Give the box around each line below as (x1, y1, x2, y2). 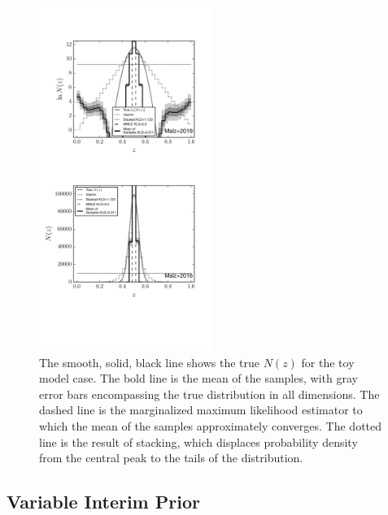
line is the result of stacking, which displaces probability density (39, 433, 358, 450)
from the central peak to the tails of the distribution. (39, 449, 303, 466)
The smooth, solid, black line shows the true (39, 353, 259, 370)
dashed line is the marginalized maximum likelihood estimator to (39, 401, 363, 418)
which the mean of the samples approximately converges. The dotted (39, 417, 382, 434)
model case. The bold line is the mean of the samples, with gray (39, 370, 358, 387)
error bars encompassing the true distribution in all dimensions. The (39, 385, 380, 402)
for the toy (301, 353, 355, 370)
